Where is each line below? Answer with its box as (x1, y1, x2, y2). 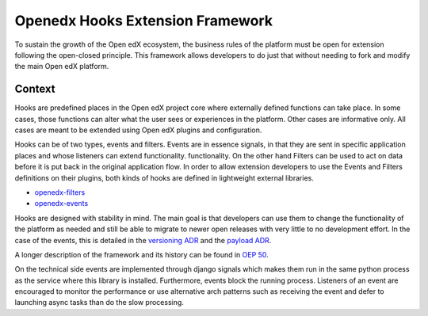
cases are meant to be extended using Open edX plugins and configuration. (14, 125, 262, 135)
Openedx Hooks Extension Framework (14, 12, 273, 29)
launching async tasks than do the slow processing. (14, 298, 184, 307)
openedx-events (34, 199, 89, 208)
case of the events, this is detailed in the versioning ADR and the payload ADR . (14, 235, 272, 245)
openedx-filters (34, 187, 86, 197)
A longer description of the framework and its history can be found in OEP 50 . (14, 249, 269, 259)
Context (14, 82, 55, 96)
